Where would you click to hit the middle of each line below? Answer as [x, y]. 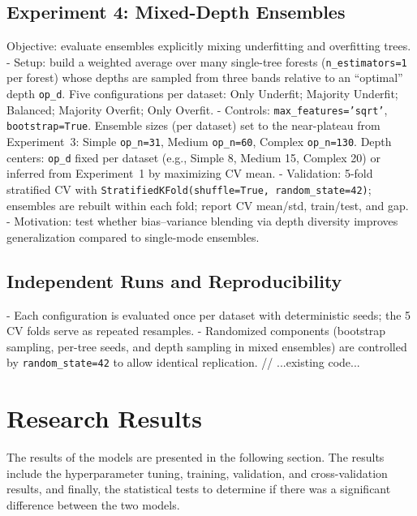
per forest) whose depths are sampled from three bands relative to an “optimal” [205, 77]
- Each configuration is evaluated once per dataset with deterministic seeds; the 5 [209, 314]
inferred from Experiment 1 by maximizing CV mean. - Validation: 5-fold [190, 173]
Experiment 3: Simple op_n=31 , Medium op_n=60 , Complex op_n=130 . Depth [199, 142]
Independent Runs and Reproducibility [174, 280]
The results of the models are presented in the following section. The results [196, 457]
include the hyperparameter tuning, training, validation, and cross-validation [197, 473]
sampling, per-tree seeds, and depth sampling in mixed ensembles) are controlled [207, 346]
